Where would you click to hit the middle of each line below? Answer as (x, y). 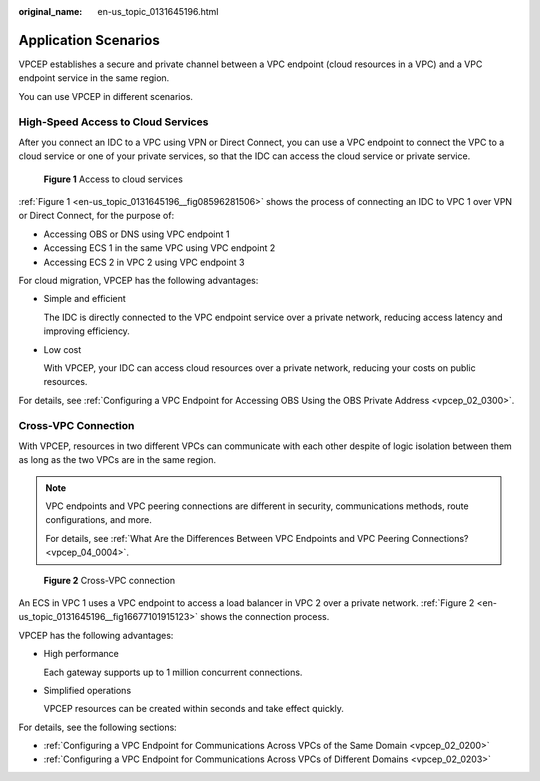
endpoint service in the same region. (94, 78)
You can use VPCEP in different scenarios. (106, 96)
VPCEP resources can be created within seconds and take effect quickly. (194, 709)
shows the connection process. (265, 617)
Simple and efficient (85, 299)
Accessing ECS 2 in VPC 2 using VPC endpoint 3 (144, 262)
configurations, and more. (98, 520)
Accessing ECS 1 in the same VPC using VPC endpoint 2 (159, 248)
